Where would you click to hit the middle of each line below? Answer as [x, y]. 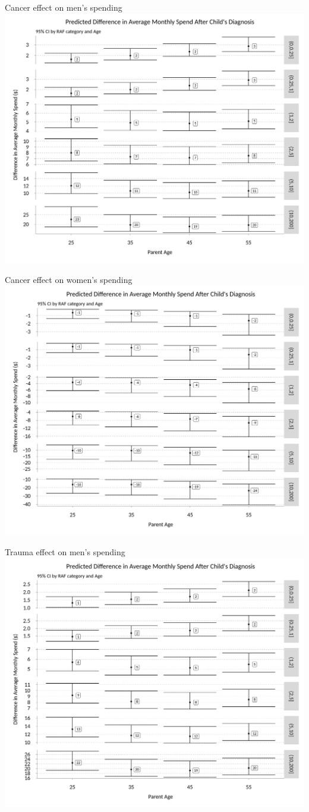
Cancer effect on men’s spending [64, 7]
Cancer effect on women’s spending [69, 280]
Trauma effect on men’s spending [65, 552]
